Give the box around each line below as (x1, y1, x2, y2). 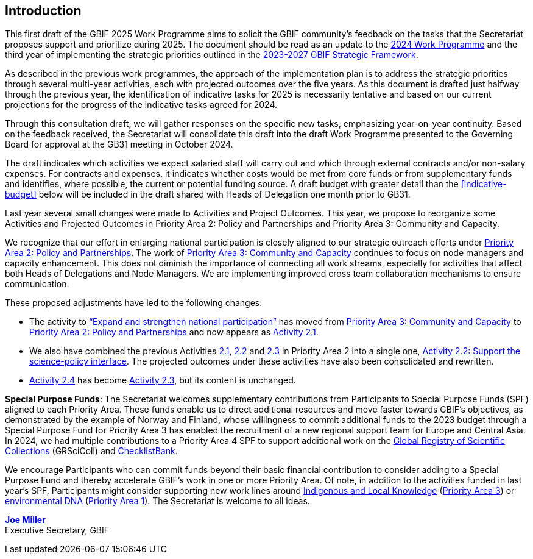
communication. (5, 279, 69, 290)
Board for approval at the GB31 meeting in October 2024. (5, 139, 233, 150)
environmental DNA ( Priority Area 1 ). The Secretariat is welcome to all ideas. (5, 496, 310, 507)
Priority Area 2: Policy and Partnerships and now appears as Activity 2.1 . (29, 327, 319, 338)
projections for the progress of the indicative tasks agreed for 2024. (5, 99, 278, 110)
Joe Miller (5, 514, 46, 525)
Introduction (5, 3, 82, 18)
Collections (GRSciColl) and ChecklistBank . (5, 446, 178, 457)
